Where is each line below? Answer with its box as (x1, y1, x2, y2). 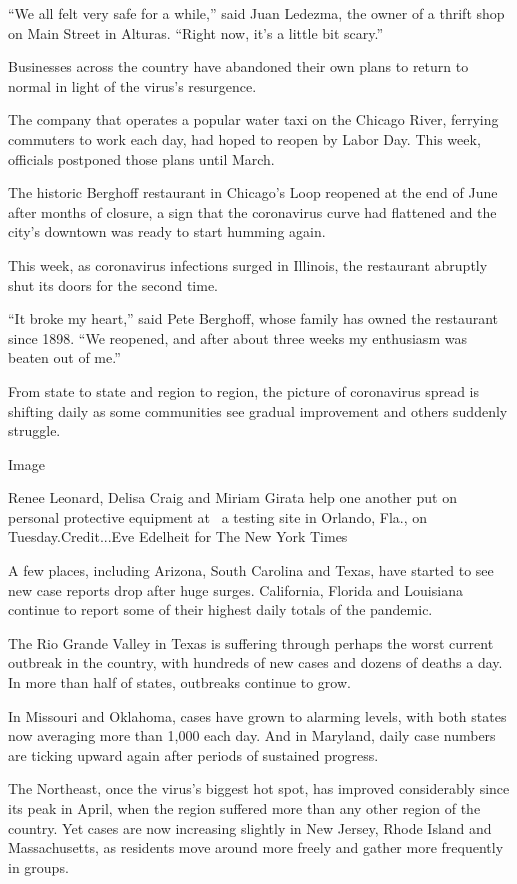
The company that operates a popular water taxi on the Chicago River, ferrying (8, 109, 499, 130)
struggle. (8, 420, 61, 441)
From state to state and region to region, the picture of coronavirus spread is (8, 380, 480, 401)
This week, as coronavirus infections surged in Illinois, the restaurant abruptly (8, 254, 488, 275)
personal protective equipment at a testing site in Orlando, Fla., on (8, 506, 428, 527)
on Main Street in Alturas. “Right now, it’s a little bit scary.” (8, 22, 384, 43)
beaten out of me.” (8, 347, 121, 368)
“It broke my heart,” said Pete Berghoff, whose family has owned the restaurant (8, 308, 499, 329)
